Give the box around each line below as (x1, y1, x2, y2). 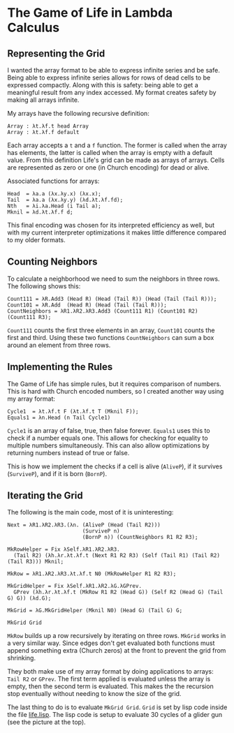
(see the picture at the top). (7, 718, 86, 727)
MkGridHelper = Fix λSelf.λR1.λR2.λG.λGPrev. (7, 583, 142, 590)
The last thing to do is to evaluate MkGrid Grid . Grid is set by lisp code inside (7, 703, 228, 711)
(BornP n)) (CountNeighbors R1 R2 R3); (82, 534, 198, 541)
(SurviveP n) (82, 528, 120, 535)
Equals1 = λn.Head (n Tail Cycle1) (7, 414, 111, 421)
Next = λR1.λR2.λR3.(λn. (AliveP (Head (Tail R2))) (7, 521, 161, 528)
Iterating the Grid (7, 490, 83, 502)
